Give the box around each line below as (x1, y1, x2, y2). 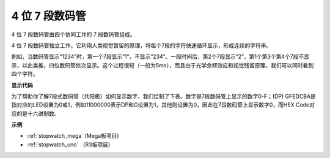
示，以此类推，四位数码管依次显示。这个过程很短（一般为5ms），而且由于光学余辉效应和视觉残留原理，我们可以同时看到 (11, 61, 314, 69)
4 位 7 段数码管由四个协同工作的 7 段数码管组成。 (11, 31, 136, 38)
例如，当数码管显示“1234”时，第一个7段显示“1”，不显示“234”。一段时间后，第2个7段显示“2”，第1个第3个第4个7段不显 (11, 53, 310, 61)
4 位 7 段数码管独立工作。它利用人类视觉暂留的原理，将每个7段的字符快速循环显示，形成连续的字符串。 (11, 42, 272, 49)
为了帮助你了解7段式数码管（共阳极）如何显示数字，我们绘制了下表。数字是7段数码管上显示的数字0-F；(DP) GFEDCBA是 (11, 92, 316, 100)
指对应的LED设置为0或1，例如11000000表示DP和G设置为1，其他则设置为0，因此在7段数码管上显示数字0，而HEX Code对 (11, 101, 315, 108)
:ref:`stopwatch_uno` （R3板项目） (26, 141, 114, 148)
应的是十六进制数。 (11, 110, 60, 117)
